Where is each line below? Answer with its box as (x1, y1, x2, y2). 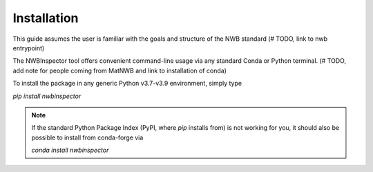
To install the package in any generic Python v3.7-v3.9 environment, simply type (12, 79, 242, 88)
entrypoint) (12, 44, 45, 52)
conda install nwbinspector (31, 146, 109, 155)
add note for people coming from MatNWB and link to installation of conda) (12, 66, 227, 75)
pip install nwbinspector (12, 92, 82, 100)
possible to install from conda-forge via (31, 133, 144, 142)
